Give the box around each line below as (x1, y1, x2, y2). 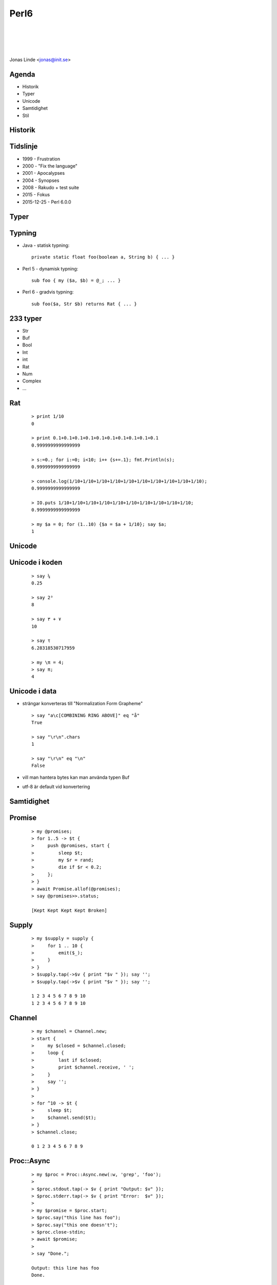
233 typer (9, 314, 42, 323)
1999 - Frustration (22, 156, 61, 162)
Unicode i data (9, 687, 57, 696)
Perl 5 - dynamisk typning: (22, 265, 78, 272)
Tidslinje (9, 142, 38, 151)
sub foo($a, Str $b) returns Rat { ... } (31, 301, 137, 307)
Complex (22, 378, 42, 384)
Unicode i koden (9, 558, 63, 567)
